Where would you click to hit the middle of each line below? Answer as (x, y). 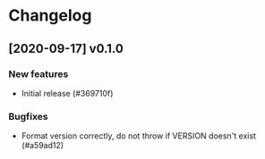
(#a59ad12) (43, 146)
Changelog (50, 16)
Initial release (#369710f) (67, 93)
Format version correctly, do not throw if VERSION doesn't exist (139, 136)
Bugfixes (28, 116)
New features (38, 74)
